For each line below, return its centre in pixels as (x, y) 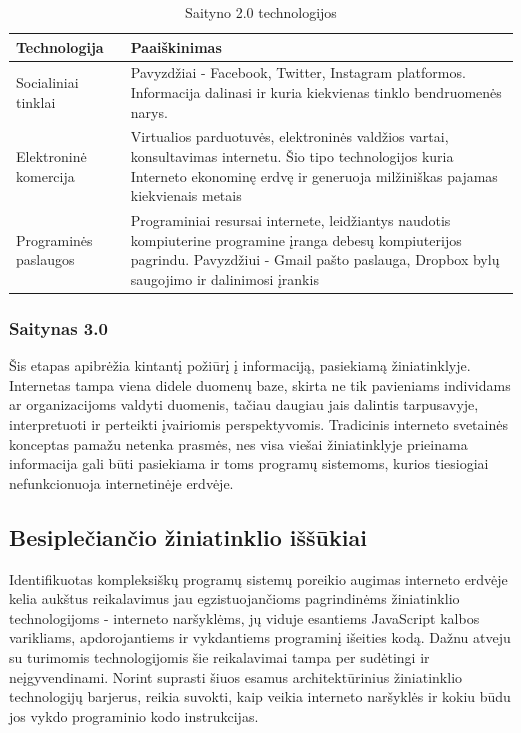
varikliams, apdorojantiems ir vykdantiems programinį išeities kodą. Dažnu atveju (260, 637)
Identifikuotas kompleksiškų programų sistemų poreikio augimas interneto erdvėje (258, 578)
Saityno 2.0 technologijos (261, 12)
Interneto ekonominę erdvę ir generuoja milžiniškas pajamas (314, 175)
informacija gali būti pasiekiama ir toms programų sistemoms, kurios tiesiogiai (249, 463)
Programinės (54, 239)
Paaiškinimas (176, 46)
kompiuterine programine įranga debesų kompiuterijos (296, 239)
